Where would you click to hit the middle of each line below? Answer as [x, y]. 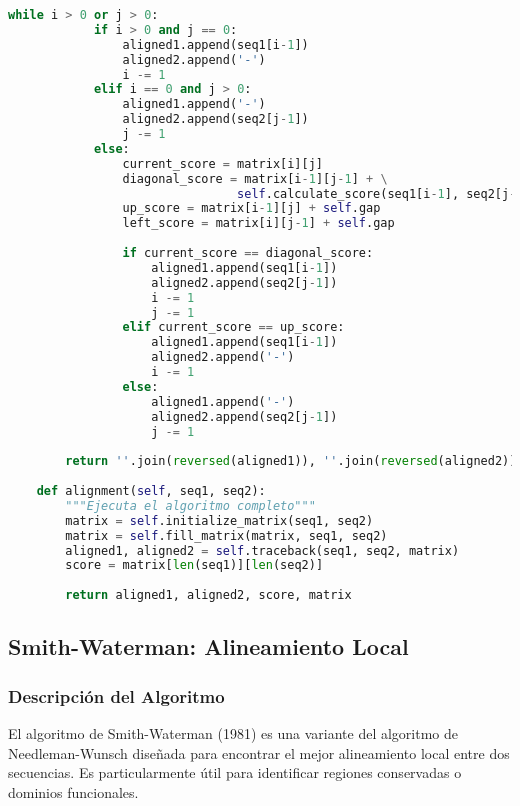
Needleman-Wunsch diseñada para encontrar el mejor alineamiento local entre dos [259, 752]
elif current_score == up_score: [233, 327]
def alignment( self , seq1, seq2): [151, 491]
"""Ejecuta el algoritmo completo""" [190, 505]
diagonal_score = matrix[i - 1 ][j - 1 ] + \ [255, 178]
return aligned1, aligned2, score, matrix [208, 595]
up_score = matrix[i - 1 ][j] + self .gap [251, 208]
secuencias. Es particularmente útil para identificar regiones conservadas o [235, 772]
